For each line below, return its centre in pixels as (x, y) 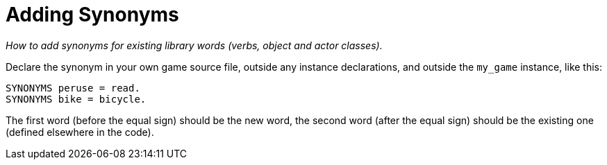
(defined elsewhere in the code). (80, 132)
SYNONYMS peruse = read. (73, 88)
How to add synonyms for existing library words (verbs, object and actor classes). (194, 45)
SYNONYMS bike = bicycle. (76, 99)
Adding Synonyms (92, 15)
